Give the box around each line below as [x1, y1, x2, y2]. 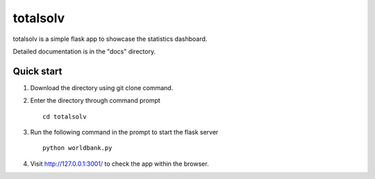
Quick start [12, 65, 62, 77]
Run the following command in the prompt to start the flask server [30, 128, 219, 137]
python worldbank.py [42, 144, 112, 152]
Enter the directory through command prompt [30, 96, 161, 105]
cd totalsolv [42, 112, 87, 121]
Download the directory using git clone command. [30, 83, 174, 92]
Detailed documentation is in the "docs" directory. [12, 47, 156, 56]
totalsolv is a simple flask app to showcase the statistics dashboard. [12, 35, 208, 43]
